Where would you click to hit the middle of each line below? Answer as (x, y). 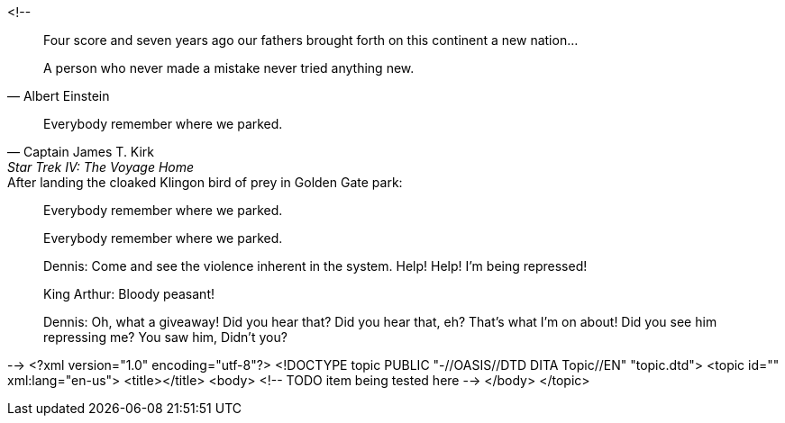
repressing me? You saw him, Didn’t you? (165, 337)
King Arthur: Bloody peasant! (129, 294)
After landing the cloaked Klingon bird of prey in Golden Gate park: (205, 182)
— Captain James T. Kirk (81, 152)
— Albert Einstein (59, 96)
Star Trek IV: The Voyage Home (101, 167)
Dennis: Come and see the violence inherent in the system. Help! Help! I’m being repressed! (315, 266)
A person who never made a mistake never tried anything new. (229, 68)
